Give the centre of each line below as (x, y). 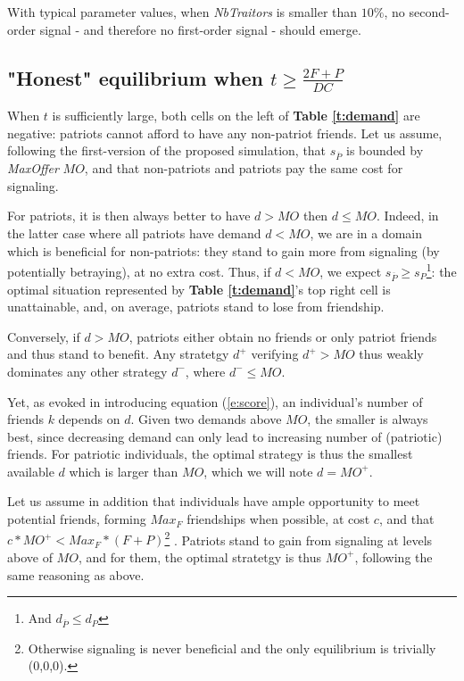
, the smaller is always (368, 419)
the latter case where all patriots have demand (134, 233)
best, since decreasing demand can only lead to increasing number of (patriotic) (225, 436)
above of (30, 556)
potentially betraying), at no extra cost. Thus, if (139, 271)
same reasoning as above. (76, 574)
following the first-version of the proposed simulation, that (167, 150)
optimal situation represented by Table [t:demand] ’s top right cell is (199, 289)
